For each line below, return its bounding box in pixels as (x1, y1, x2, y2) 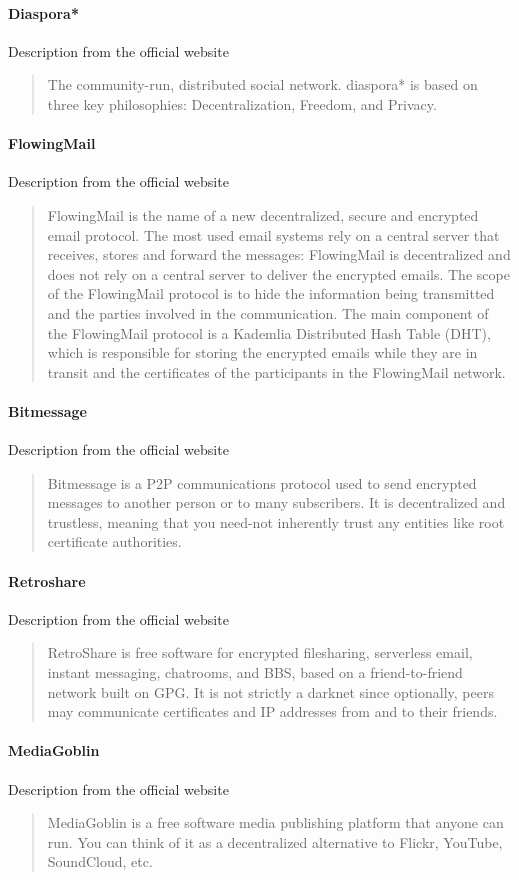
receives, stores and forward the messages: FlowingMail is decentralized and (47, 244, 511, 265)
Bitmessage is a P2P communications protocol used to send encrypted (47, 472, 477, 493)
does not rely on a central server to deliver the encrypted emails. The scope (47, 263, 510, 284)
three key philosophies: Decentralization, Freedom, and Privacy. (47, 93, 437, 114)
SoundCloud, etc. (47, 851, 153, 872)
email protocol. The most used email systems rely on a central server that (47, 224, 500, 245)
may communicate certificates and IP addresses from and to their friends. (47, 701, 498, 722)
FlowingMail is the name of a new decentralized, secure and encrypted (47, 204, 479, 225)
